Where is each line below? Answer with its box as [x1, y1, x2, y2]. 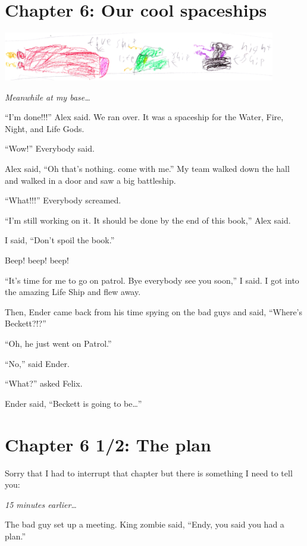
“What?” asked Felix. [5, 377, 83, 390]
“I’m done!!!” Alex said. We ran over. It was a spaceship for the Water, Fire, [5, 111, 284, 123]
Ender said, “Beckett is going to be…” [5, 397, 142, 409]
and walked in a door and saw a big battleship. [5, 174, 176, 186]
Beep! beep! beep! [5, 254, 69, 266]
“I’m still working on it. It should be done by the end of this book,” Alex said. [5, 214, 291, 226]
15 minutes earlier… [5, 498, 77, 510]
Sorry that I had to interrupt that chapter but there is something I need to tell [5, 466, 293, 479]
